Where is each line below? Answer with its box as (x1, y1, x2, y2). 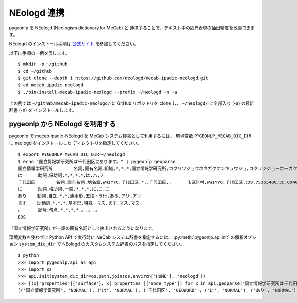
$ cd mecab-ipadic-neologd (18, 82, 84, 88)
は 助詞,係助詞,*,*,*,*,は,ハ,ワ (18, 173, 104, 178)
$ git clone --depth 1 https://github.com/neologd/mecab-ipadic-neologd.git (18, 75, 209, 81)
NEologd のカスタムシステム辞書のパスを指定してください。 (62, 241, 185, 247)
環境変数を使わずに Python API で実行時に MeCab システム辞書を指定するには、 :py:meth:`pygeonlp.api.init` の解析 (9, 234, 244, 240)
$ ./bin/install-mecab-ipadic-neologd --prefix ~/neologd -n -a (18, 89, 178, 95)
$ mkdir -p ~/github (18, 61, 68, 67)
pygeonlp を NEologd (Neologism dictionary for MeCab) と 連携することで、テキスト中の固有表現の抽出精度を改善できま (9, 25, 255, 31)
